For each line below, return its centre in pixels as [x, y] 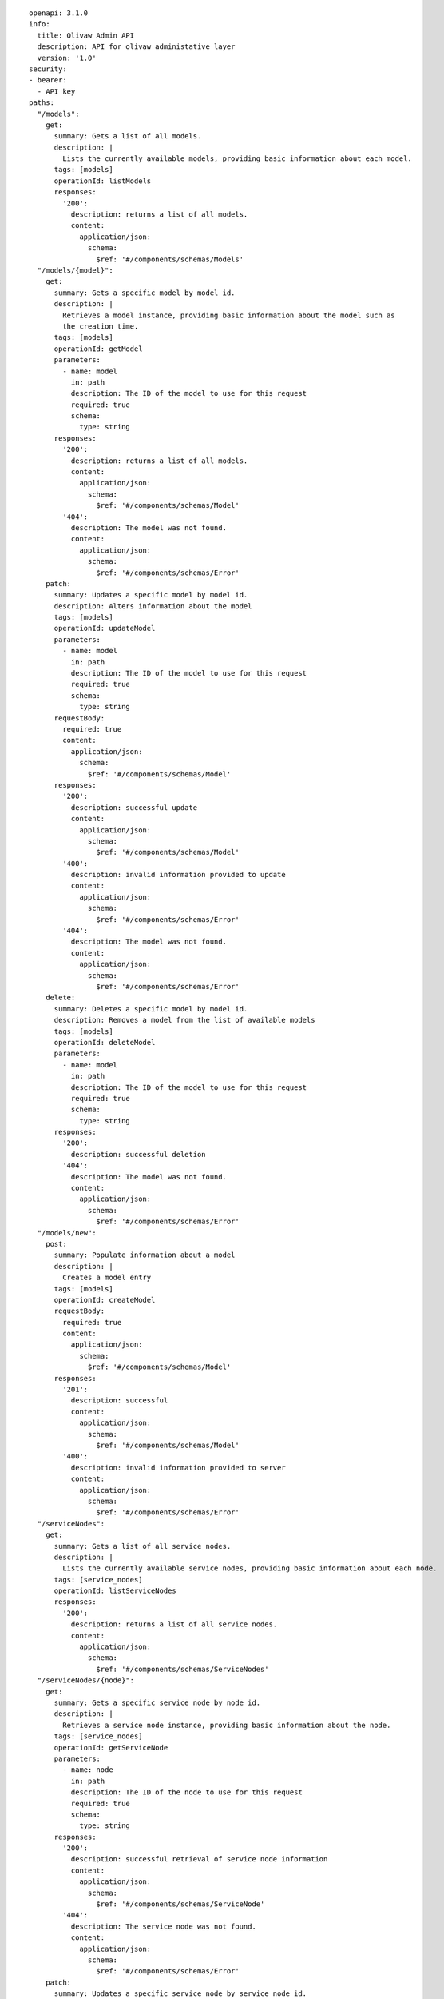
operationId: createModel [105, 1300]
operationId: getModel [98, 349]
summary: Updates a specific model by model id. [151, 595]
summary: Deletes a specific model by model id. [151, 1009]
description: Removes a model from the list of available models [184, 1020]
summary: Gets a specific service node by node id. [157, 1702]
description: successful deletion [139, 1154]
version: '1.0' [67, 58]
